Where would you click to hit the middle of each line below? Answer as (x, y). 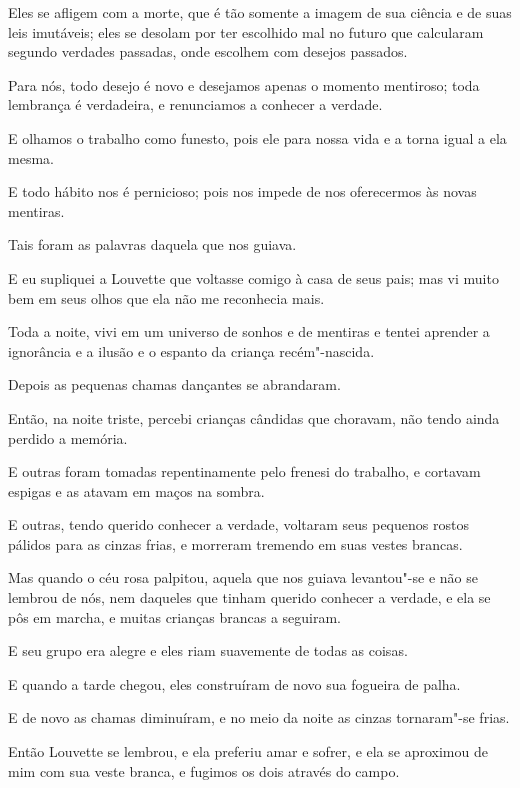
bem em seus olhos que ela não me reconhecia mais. (166, 297)
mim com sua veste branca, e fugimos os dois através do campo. (204, 770)
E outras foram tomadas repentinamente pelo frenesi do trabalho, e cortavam (244, 471)
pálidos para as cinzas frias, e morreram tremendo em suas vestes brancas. (235, 543)
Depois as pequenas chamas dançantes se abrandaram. (174, 384)
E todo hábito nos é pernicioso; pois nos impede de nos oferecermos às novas (242, 191)
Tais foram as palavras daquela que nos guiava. (152, 244)
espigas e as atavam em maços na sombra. (136, 490)
